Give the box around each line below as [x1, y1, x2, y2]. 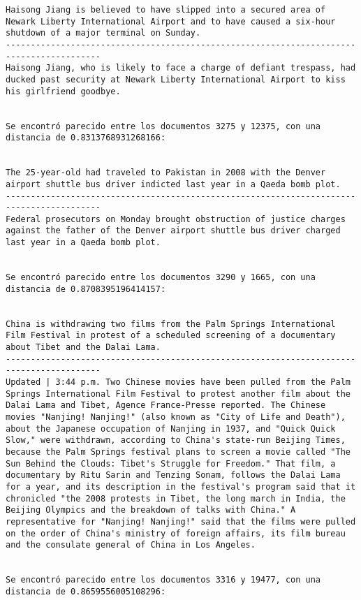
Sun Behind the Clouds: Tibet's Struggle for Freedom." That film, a [6, 458, 336, 469]
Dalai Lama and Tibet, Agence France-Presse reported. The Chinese [6, 400, 326, 411]
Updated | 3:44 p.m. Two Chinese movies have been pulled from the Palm [6, 377, 351, 387]
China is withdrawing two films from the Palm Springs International [6, 319, 336, 329]
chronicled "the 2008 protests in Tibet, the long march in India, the [6, 493, 346, 504]
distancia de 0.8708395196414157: [6, 284, 166, 294]
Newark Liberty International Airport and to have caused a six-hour [6, 16, 336, 27]
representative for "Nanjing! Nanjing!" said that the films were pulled [6, 516, 356, 527]
